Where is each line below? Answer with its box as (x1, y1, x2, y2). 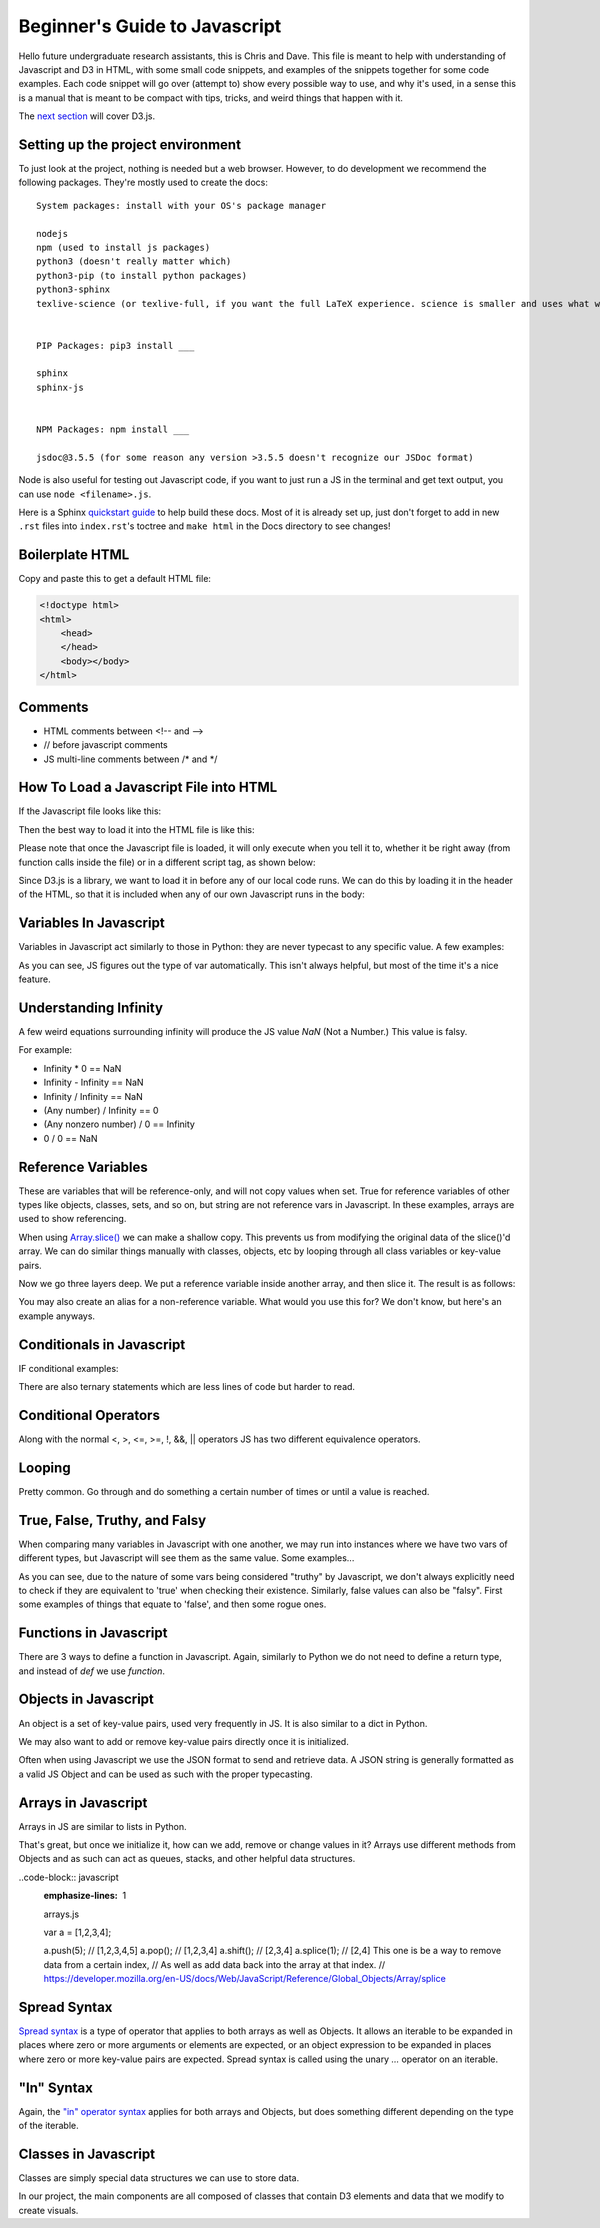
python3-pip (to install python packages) (36, 270, 248, 281)
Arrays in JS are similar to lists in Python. (18, 1820, 187, 1832)
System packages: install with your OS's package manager (36, 200, 327, 211)
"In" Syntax (18, 2079, 94, 2096)
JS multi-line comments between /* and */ (43, 753, 218, 765)
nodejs (36, 228, 69, 239)
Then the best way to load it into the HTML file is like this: (18, 823, 255, 835)
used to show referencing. (18, 1213, 127, 1225)
